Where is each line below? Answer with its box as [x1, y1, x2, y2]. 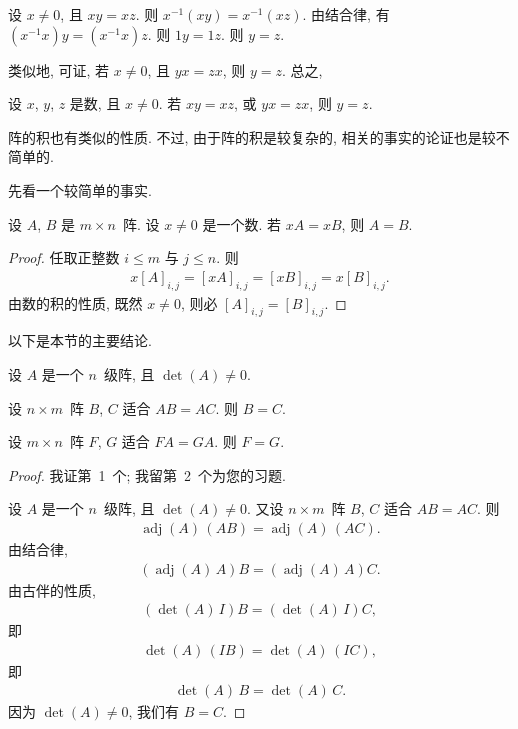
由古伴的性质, [8, 579, 96, 600]
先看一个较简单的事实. [8, 179, 152, 200]
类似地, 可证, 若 [8, 59, 110, 80]
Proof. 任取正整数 [8, 247, 120, 268]
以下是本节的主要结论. [8, 330, 152, 351]
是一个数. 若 [202, 213, 282, 234]
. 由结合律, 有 [302, 4, 390, 24]
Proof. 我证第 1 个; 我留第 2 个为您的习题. [8, 464, 286, 485]
